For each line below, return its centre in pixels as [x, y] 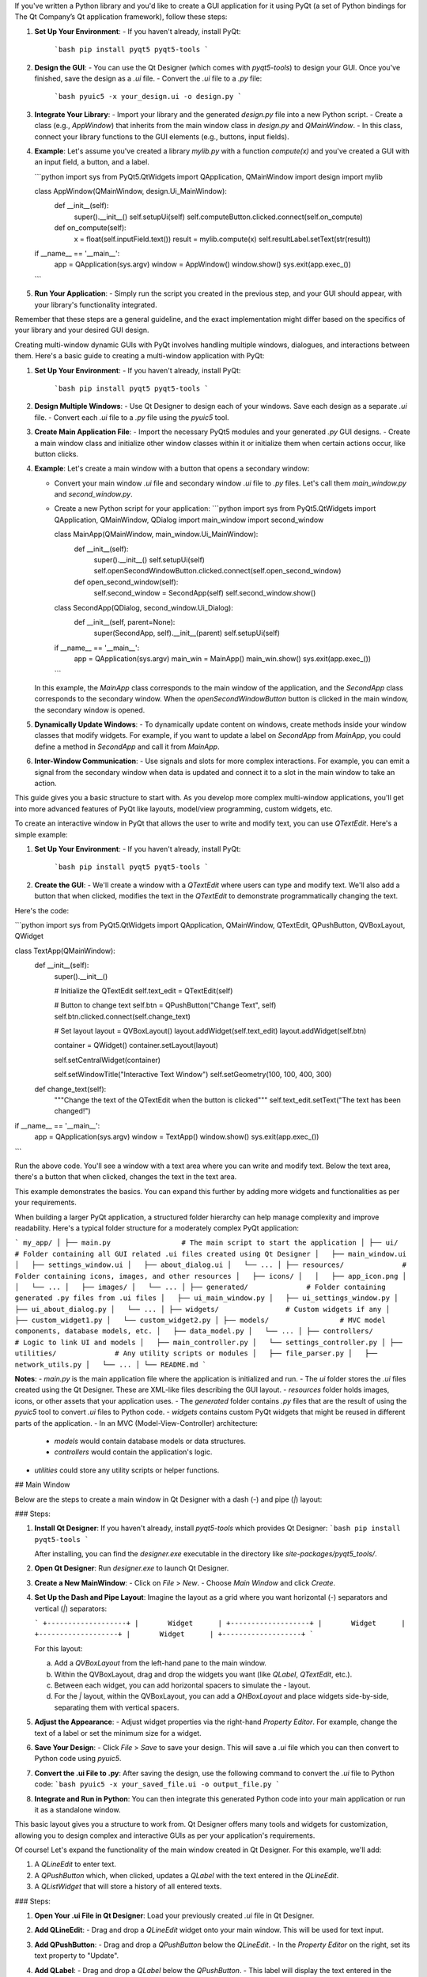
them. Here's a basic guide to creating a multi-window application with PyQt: [140, 356]
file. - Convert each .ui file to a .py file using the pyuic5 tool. [132, 417]
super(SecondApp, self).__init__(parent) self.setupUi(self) [187, 633]
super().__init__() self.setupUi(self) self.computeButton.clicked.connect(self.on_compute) [218, 217]
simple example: [41, 834]
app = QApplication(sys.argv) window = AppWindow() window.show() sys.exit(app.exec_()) [203, 264]
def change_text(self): [70, 1089]
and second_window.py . [94, 494]
